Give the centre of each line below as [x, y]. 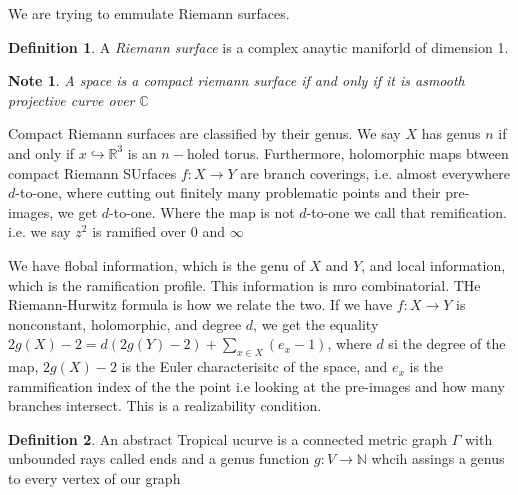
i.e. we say [39, 231]
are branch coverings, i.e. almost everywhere [375, 172]
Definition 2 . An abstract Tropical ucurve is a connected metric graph [227, 438]
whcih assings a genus [438, 458]
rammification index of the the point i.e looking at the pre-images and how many [256, 385]
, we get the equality [316, 323]
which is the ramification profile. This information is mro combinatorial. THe [244, 284]
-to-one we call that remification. [406, 211]
